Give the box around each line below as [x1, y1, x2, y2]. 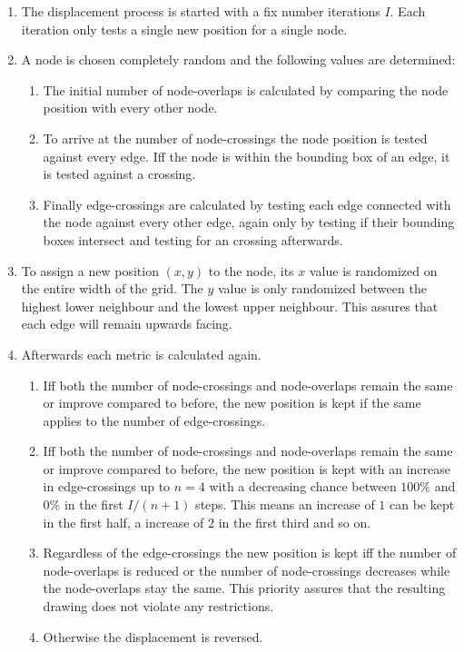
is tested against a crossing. [43, 164, 196, 183]
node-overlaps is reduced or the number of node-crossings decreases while [43, 560, 450, 579]
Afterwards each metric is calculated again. [21, 344, 262, 363]
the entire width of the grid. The [21, 279, 203, 298]
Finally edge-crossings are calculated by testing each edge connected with [43, 194, 451, 213]
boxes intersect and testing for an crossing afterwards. [43, 230, 343, 249]
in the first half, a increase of [43, 512, 204, 531]
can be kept [390, 495, 455, 514]
